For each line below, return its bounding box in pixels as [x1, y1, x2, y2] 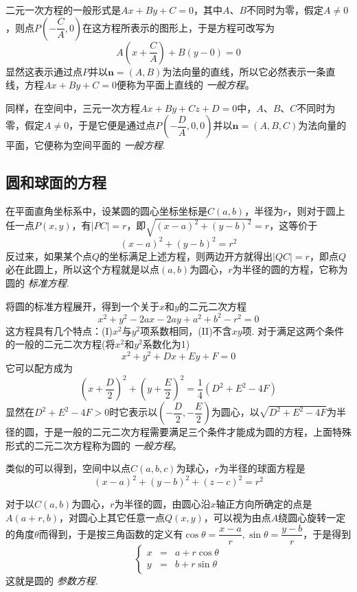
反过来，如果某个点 [5, 248, 92, 263]
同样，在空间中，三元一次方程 [5, 100, 140, 115]
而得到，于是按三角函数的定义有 [38, 526, 183, 541]
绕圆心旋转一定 [278, 510, 346, 524]
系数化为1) [142, 337, 190, 351]
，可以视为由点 [203, 510, 271, 524]
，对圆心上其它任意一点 [59, 510, 165, 524]
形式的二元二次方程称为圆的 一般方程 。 [5, 438, 182, 452]
